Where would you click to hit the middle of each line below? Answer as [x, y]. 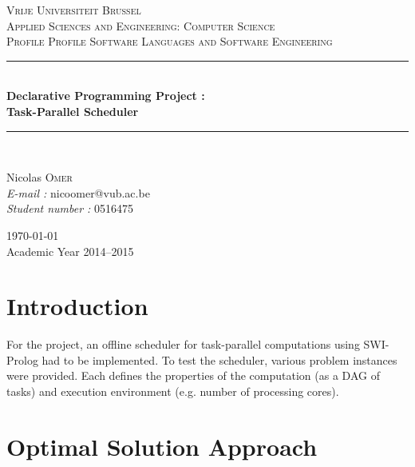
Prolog [22, 359]
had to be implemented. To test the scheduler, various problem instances [219, 359]
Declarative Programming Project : [106, 96]
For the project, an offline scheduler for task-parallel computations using [183, 344]
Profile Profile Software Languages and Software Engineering [170, 41]
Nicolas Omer [40, 177]
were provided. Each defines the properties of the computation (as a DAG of [193, 375]
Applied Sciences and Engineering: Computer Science [141, 25]
